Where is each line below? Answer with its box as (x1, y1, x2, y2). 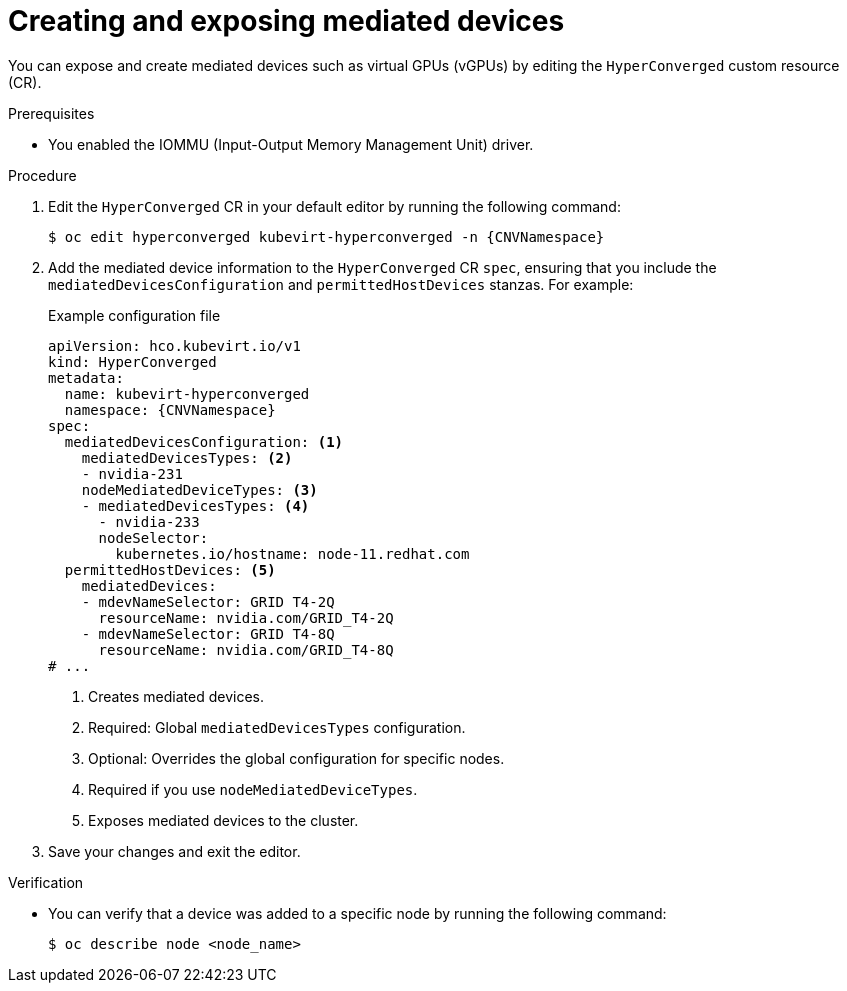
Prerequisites (8, 104, 95, 122)
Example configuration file (48, 306, 221, 324)
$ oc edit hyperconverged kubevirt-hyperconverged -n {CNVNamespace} (48, 228, 605, 245)
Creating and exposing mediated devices (8, 4, 565, 38)
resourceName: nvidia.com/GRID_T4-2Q (98, 609, 394, 626)
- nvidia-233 (98, 513, 200, 530)
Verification (8, 873, 84, 891)
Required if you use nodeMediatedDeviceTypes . (88, 780, 418, 798)
